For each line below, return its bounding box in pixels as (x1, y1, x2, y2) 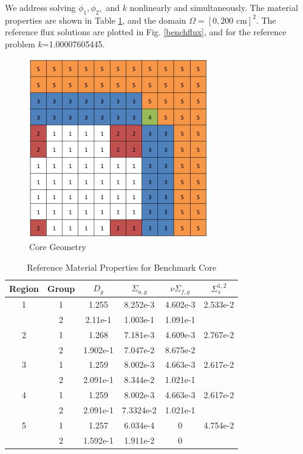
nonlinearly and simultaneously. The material (129, 1, 298, 13)
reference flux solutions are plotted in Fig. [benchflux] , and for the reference (5, 25, 287, 38)
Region (9, 282, 39, 294)
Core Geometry (29, 240, 86, 253)
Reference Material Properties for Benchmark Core (27, 260, 216, 273)
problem (5, 37, 35, 50)
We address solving (5, 1, 76, 13)
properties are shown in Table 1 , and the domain (5, 13, 186, 26)
